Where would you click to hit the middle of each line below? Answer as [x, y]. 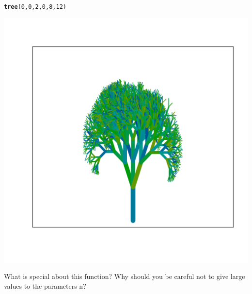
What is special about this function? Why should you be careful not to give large [125, 276]
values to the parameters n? [45, 285]
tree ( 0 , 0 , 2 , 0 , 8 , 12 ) [35, 7]
